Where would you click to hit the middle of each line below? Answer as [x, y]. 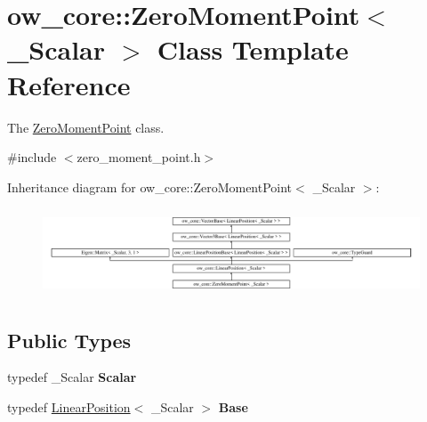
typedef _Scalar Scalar [72, 377]
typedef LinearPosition [69, 407]
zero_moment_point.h [139, 157]
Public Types [69, 340]
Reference [69, 84]
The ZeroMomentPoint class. [86, 127]
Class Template [253, 49]
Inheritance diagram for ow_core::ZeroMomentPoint [150, 187]
